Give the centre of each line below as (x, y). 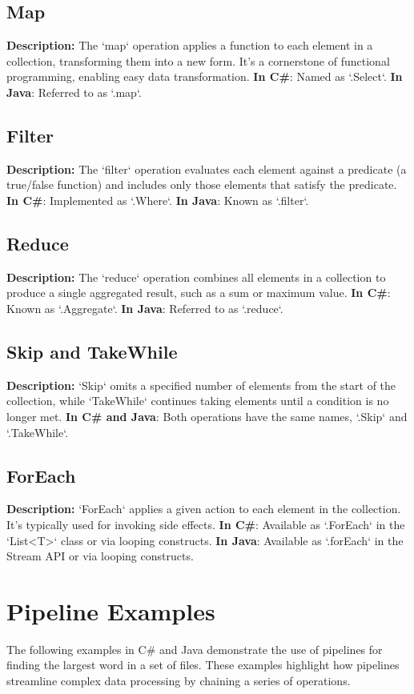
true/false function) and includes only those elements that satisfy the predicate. (202, 185)
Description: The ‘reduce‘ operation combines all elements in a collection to (196, 277)
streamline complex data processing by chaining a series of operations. (179, 681)
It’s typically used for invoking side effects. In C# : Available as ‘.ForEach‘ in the (206, 524)
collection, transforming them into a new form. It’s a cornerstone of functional (198, 60)
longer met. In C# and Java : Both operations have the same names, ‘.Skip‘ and (207, 416)
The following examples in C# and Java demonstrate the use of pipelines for (195, 649)
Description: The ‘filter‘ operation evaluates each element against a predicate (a (207, 168)
